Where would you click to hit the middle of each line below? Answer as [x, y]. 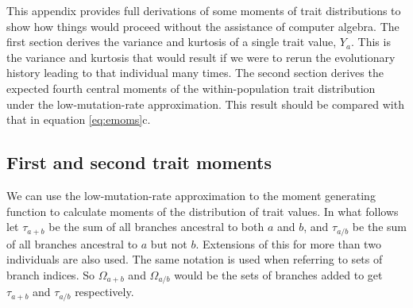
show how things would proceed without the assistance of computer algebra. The [203, 26]
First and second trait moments [139, 162]
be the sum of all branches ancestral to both [156, 227]
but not [169, 243]
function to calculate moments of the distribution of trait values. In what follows [203, 211]
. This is [371, 42]
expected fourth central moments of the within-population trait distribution [191, 88]
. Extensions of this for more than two [288, 243]
